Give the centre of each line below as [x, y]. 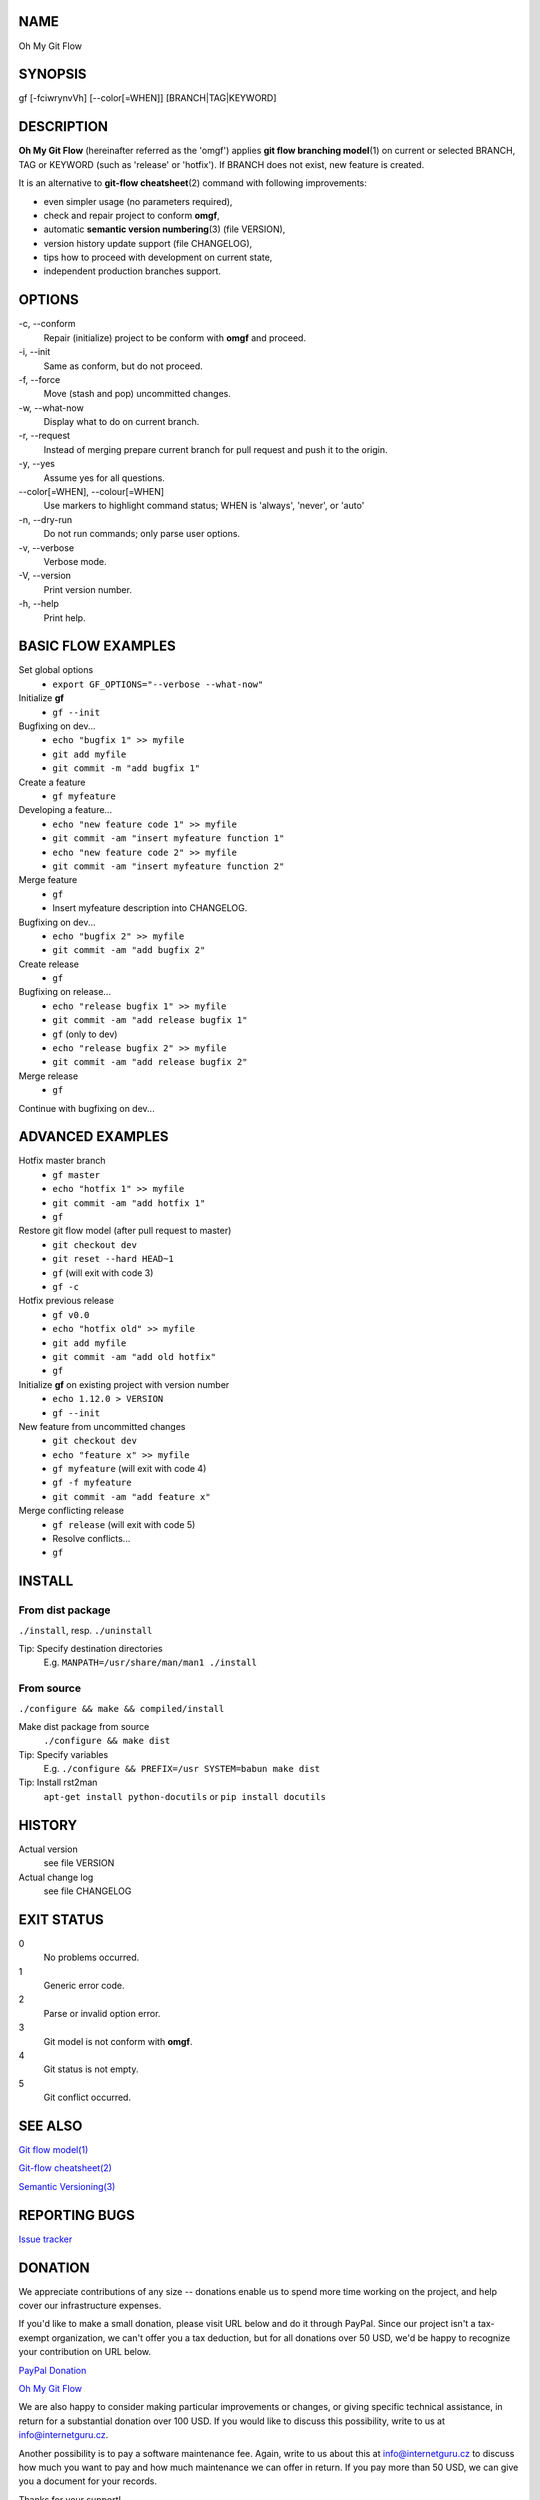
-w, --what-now [51, 407]
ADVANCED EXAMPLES [93, 1136]
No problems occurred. [91, 1957]
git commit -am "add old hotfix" [134, 1356]
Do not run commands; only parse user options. [141, 534]
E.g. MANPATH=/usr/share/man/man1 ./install [150, 1662]
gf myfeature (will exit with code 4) [129, 1469]
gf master [76, 1174]
